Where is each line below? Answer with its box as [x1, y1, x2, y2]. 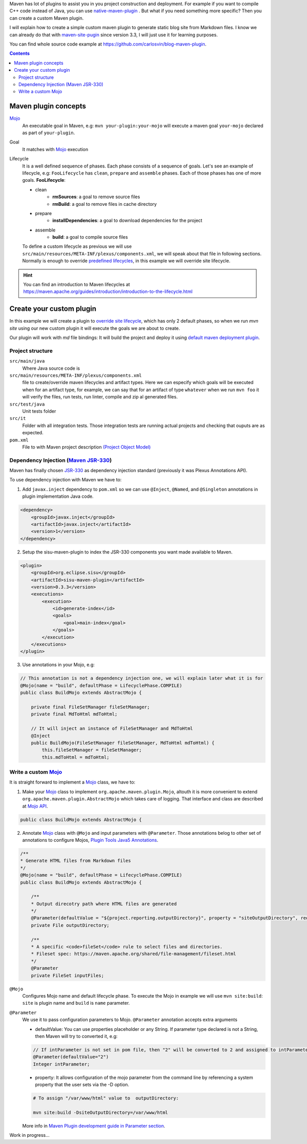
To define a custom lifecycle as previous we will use [22, 243, 132, 249]
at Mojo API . [22, 803, 48, 809]
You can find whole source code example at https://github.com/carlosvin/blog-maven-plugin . [9, 41, 207, 47]
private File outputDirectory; [31, 922, 109, 928]
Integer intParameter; [33, 1061, 90, 1067]
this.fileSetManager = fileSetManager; [41, 747, 142, 753]
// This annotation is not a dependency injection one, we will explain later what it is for [20, 675, 264, 681]
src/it [9, 415, 26, 421]
